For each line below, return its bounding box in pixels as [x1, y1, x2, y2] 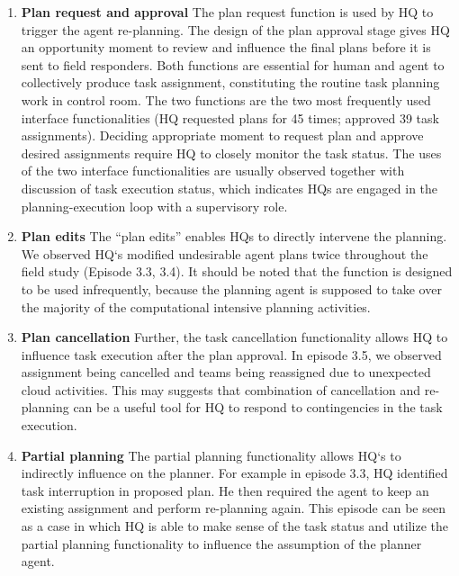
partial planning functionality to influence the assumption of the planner [21, 534, 422, 553]
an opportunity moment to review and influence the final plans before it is [21, 38, 431, 57]
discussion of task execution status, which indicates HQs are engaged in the [21, 178, 438, 197]
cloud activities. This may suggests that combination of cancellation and [21, 380, 421, 399]
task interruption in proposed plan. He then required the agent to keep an [21, 481, 429, 499]
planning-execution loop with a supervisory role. [21, 196, 288, 215]
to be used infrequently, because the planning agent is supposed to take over [21, 279, 442, 298]
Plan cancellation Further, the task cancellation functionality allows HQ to [21, 328, 448, 346]
